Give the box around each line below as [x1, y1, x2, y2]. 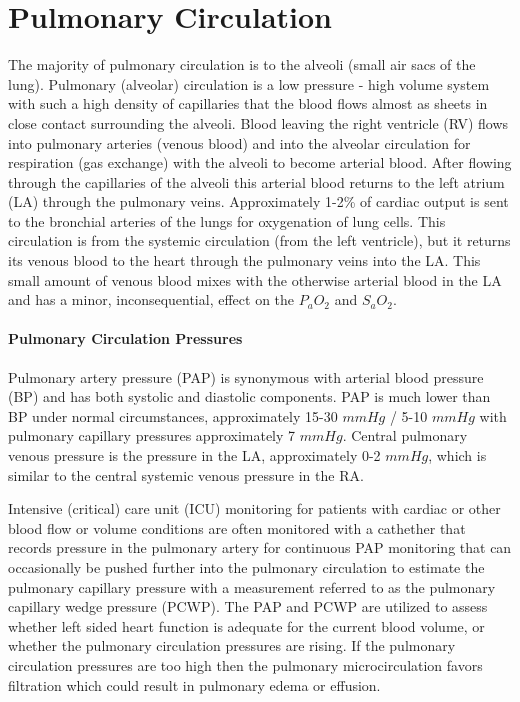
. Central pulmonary [342, 425, 468, 446]
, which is [428, 445, 487, 466]
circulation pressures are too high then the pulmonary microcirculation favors [8, 654, 483, 675]
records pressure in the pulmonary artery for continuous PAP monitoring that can [8, 537, 512, 558]
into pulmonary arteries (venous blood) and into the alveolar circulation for [8, 132, 471, 153]
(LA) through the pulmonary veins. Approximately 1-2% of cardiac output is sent [8, 191, 509, 212]
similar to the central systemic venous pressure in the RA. [8, 464, 364, 485]
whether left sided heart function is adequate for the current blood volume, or [8, 615, 485, 636]
